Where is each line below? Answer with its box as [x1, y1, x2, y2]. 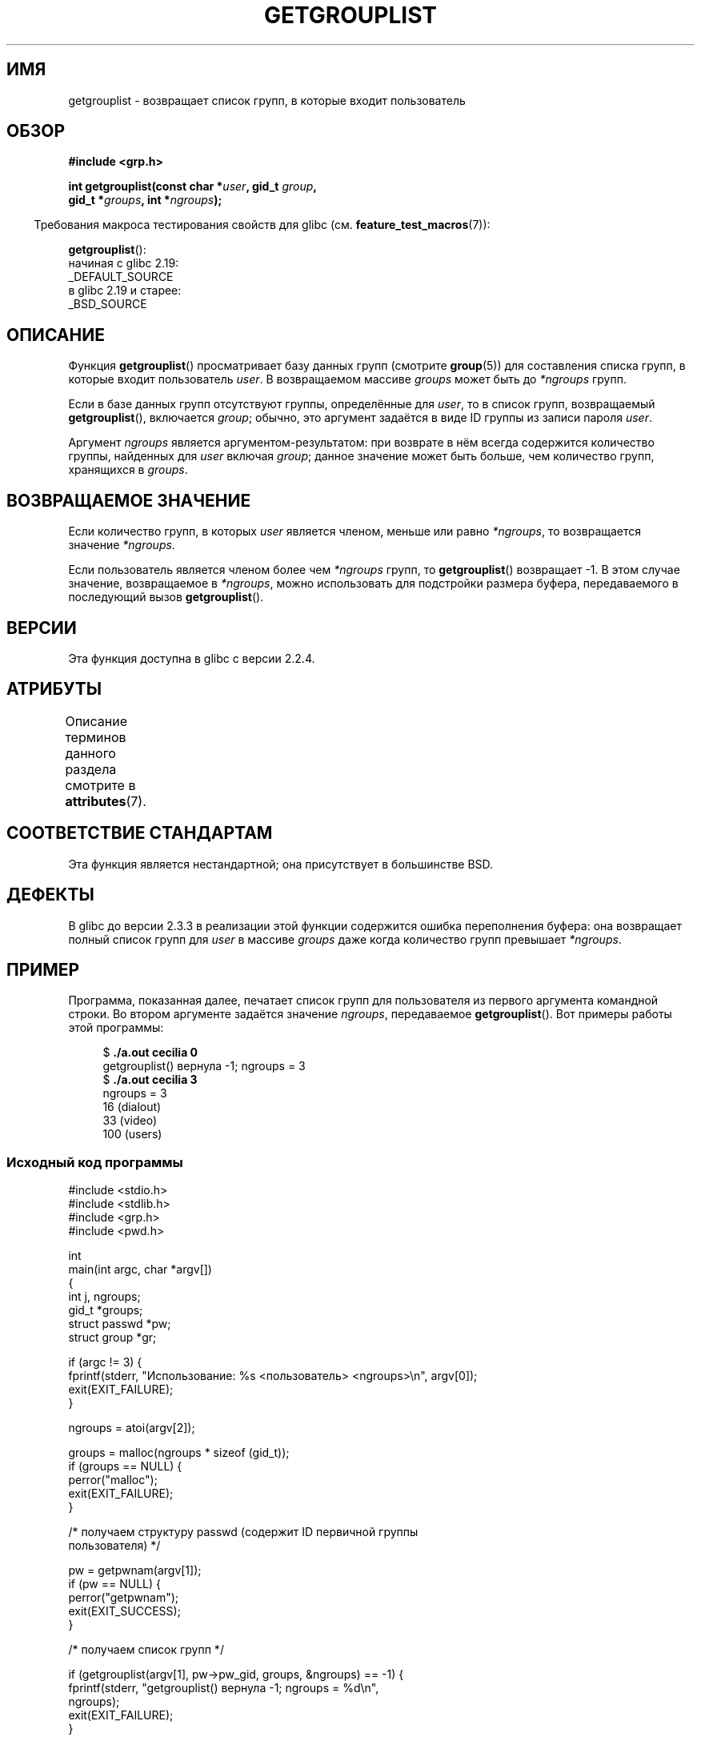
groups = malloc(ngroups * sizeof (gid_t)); [68, 1446, 290, 1460]
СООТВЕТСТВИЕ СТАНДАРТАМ [6, 823, 273, 844]
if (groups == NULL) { [68, 1459, 182, 1474]
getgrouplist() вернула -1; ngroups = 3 [102, 1059, 306, 1073]
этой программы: [68, 1021, 164, 1035]
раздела [65, 760, 117, 777]
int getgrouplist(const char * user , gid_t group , [68, 179, 317, 194]
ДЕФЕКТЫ [6, 885, 94, 905]
